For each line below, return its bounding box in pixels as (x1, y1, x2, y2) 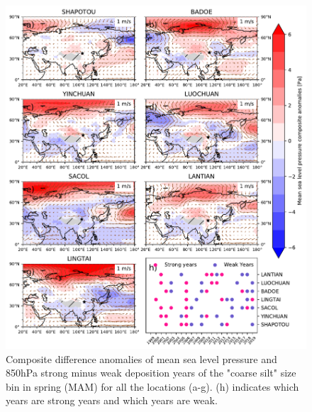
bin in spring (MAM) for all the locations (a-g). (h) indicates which (6, 379, 299, 394)
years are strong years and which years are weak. (6, 393, 218, 408)
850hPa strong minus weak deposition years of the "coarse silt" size (6, 365, 296, 380)
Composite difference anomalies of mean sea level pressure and (6, 351, 277, 366)
